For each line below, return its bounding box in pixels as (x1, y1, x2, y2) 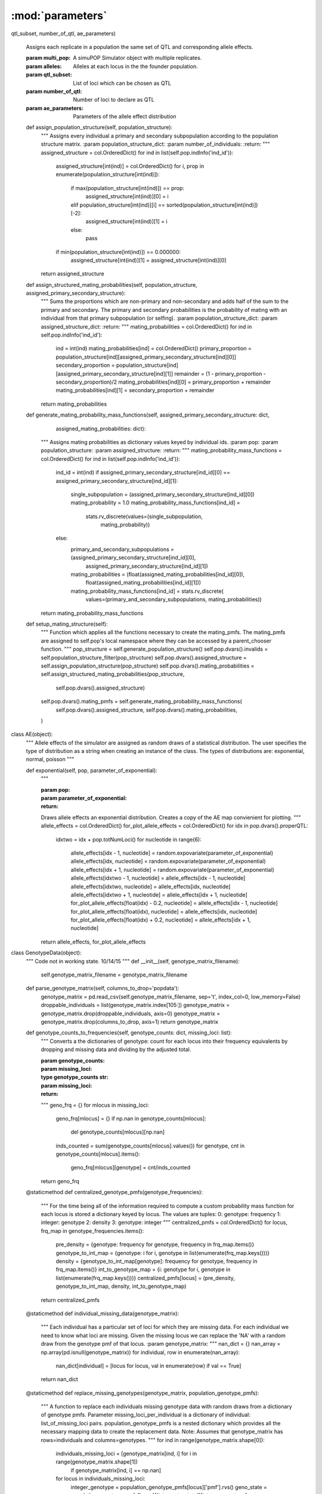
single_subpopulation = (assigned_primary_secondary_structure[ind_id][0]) (70, 491, 255, 498)
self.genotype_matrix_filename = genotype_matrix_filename (41, 971, 188, 978)
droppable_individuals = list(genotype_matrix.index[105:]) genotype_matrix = (41, 1002, 230, 1009)
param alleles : (26, 63, 62, 70)
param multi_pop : (26, 54, 71, 62)
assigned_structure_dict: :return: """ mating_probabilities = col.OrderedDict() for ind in (41, 323, 252, 330)
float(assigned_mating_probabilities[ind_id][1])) (85, 579, 202, 586)
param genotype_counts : (41, 1057, 105, 1064)
